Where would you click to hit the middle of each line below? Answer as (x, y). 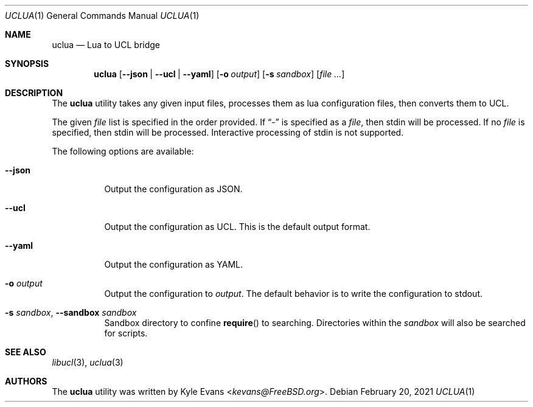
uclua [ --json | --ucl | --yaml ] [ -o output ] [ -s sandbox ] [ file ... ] (219, 74)
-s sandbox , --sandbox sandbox (71, 312)
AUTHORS (26, 381)
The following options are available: (123, 151)
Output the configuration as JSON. (173, 189)
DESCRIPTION (34, 93)
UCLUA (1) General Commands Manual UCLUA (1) (102, 16)
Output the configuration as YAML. (173, 264)
